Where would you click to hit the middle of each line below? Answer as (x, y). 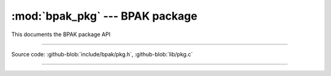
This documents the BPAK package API (61, 34)
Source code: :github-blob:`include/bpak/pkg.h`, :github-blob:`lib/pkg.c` (102, 54)
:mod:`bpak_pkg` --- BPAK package (104, 16)
